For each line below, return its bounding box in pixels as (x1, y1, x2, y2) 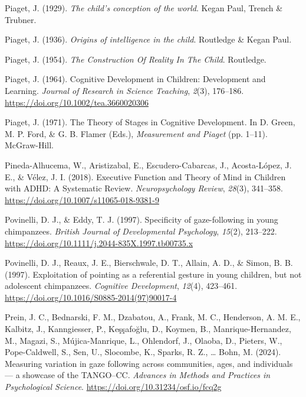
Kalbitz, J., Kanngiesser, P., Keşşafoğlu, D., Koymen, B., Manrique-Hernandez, (5, 323, 291, 335)
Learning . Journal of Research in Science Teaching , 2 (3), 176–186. (5, 84, 244, 96)
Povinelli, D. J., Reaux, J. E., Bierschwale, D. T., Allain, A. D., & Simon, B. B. (5, 256, 293, 269)
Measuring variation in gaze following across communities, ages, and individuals (5, 357, 293, 369)
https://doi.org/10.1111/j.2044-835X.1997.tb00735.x (5, 236, 193, 249)
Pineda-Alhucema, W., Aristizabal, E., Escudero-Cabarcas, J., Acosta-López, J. (5, 158, 292, 171)
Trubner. (5, 13, 37, 25)
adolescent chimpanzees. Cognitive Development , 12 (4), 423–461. (5, 279, 238, 292)
